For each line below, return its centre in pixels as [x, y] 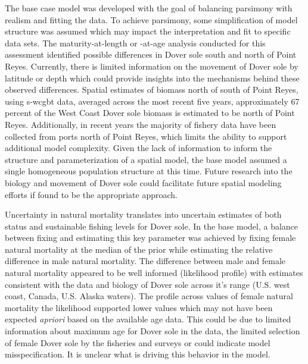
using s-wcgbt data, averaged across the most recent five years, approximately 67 [152, 101]
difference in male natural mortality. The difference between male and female [145, 261]
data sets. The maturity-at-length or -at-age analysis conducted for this [135, 43]
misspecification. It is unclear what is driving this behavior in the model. [138, 354]
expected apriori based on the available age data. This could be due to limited [148, 319]
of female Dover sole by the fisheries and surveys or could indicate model [138, 342]
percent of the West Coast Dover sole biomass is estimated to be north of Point [150, 113]
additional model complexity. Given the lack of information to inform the [139, 148]
